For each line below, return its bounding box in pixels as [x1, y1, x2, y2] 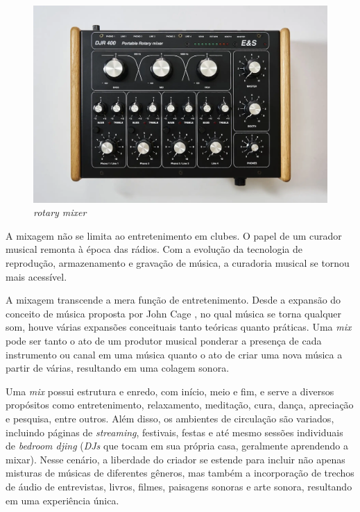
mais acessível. [6, 269, 67, 283]
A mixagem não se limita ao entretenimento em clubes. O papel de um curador [6, 228, 342, 242]
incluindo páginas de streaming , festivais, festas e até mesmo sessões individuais [6, 424, 343, 439]
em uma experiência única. [6, 493, 119, 507]
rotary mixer [33, 205, 87, 220]
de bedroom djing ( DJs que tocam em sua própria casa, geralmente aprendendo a [6, 438, 349, 453]
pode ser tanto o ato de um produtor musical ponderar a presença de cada [6, 333, 322, 347]
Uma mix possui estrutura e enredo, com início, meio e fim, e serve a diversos [6, 383, 334, 398]
